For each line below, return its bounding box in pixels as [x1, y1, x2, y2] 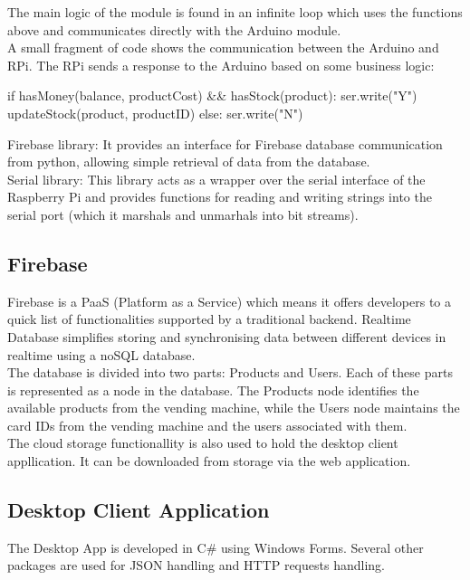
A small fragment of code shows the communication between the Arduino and [7, 38, 439, 57]
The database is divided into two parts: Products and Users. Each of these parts [7, 363, 453, 382]
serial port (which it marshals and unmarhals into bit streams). [7, 204, 359, 223]
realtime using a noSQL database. [7, 345, 196, 364]
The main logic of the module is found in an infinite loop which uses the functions [7, 3, 463, 21]
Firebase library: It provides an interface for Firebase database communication [7, 134, 443, 153]
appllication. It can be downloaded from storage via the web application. [7, 452, 411, 471]
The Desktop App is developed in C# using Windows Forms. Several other [7, 537, 424, 556]
